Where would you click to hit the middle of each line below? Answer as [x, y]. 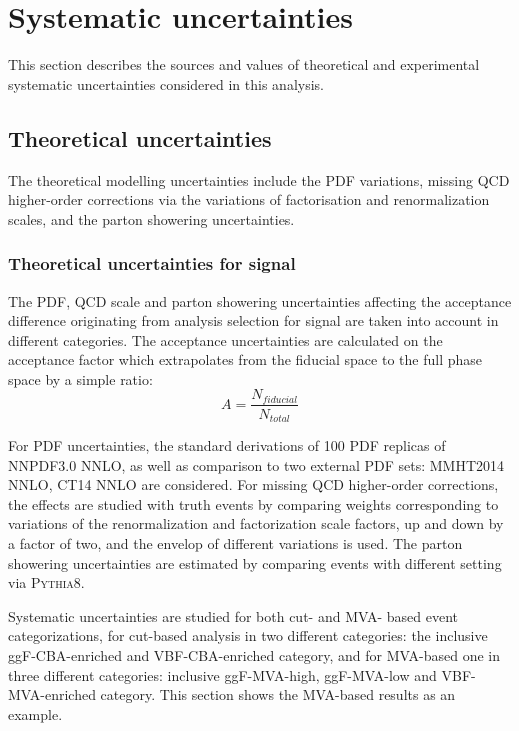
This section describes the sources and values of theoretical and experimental [244, 64]
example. [35, 713]
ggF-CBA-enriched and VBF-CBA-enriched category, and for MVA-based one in [254, 654]
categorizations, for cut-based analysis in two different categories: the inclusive [248, 635]
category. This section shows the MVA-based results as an [278, 694]
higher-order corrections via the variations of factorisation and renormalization [249, 199]
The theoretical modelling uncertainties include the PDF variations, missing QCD [259, 179]
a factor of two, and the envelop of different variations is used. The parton [235, 542]
